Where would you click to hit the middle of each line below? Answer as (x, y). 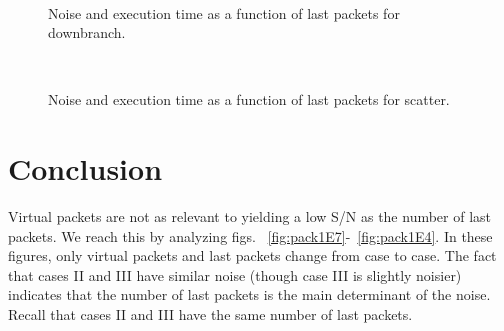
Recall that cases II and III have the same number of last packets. (210, 314)
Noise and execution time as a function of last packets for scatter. (249, 99)
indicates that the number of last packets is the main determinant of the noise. (249, 294)
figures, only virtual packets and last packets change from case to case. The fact (252, 255)
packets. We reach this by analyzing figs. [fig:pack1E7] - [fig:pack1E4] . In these (250, 235)
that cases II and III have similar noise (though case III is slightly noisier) (235, 274)
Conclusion (85, 168)
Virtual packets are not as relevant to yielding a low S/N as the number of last (250, 216)
